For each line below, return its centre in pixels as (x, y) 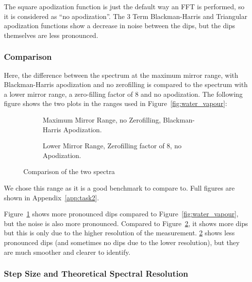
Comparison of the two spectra (69, 171)
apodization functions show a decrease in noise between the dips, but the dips (120, 26)
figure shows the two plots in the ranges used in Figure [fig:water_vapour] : (116, 103)
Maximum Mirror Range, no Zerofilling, (102, 119)
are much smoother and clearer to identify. (67, 252)
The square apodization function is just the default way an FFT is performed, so (124, 6)
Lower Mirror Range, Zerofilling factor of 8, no (112, 146)
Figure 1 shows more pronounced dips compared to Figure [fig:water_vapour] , (121, 214)
